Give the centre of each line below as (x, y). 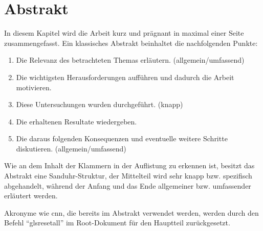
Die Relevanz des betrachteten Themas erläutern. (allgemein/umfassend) (130, 60)
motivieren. (34, 87)
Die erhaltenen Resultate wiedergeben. (76, 121)
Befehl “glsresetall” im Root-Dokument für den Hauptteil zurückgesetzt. (117, 223)
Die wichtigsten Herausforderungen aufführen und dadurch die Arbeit (125, 77)
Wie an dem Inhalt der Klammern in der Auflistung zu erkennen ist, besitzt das (129, 165)
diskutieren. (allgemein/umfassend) (71, 148)
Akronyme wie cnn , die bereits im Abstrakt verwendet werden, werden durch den (131, 212)
